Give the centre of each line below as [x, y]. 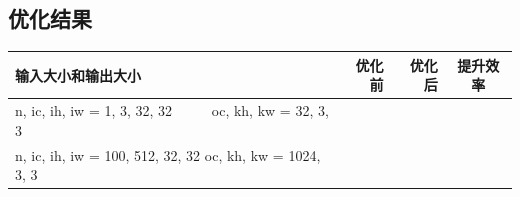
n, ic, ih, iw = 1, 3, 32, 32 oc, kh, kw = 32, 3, [172, 110]
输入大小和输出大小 [78, 74]
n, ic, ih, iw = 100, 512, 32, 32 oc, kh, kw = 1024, [168, 154]
